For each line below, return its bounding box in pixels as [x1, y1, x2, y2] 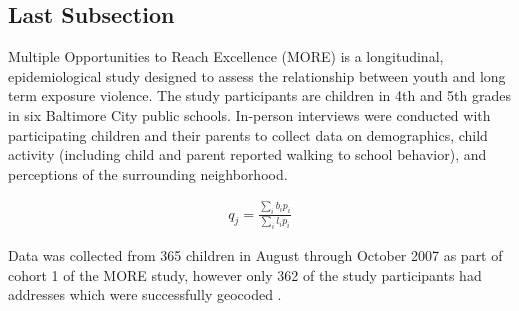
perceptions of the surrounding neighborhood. [8, 163, 288, 184]
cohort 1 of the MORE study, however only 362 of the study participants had [8, 264, 482, 285]
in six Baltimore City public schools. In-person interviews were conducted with [8, 104, 491, 125]
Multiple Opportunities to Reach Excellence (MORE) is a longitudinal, [8, 46, 444, 67]
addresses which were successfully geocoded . [8, 284, 282, 305]
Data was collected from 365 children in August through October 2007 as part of [8, 244, 503, 265]
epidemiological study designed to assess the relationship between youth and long [8, 65, 506, 86]
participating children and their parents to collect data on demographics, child [8, 124, 488, 145]
